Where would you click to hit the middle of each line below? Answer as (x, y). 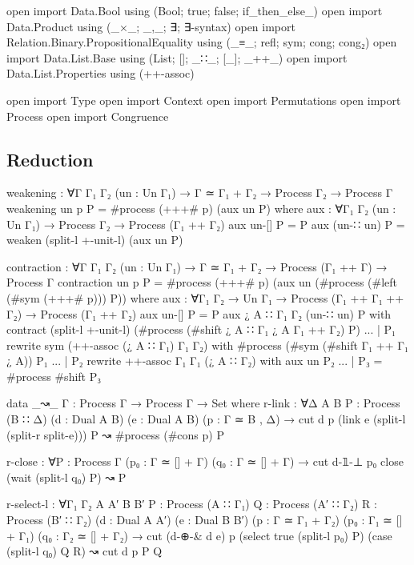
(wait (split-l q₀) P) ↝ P (66, 477)
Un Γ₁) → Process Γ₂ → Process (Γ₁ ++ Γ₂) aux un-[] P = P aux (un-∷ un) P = (206, 224)
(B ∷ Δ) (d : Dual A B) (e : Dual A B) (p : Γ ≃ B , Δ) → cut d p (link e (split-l (206, 419)
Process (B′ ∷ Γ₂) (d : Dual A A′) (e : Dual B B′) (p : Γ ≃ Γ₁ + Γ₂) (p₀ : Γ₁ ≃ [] (205, 520)
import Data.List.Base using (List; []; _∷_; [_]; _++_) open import (177, 57)
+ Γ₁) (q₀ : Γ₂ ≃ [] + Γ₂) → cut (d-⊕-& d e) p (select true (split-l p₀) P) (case (199, 535)
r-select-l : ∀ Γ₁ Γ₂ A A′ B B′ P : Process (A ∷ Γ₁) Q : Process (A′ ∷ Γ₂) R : (192, 504)
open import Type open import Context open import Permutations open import (204, 100)
